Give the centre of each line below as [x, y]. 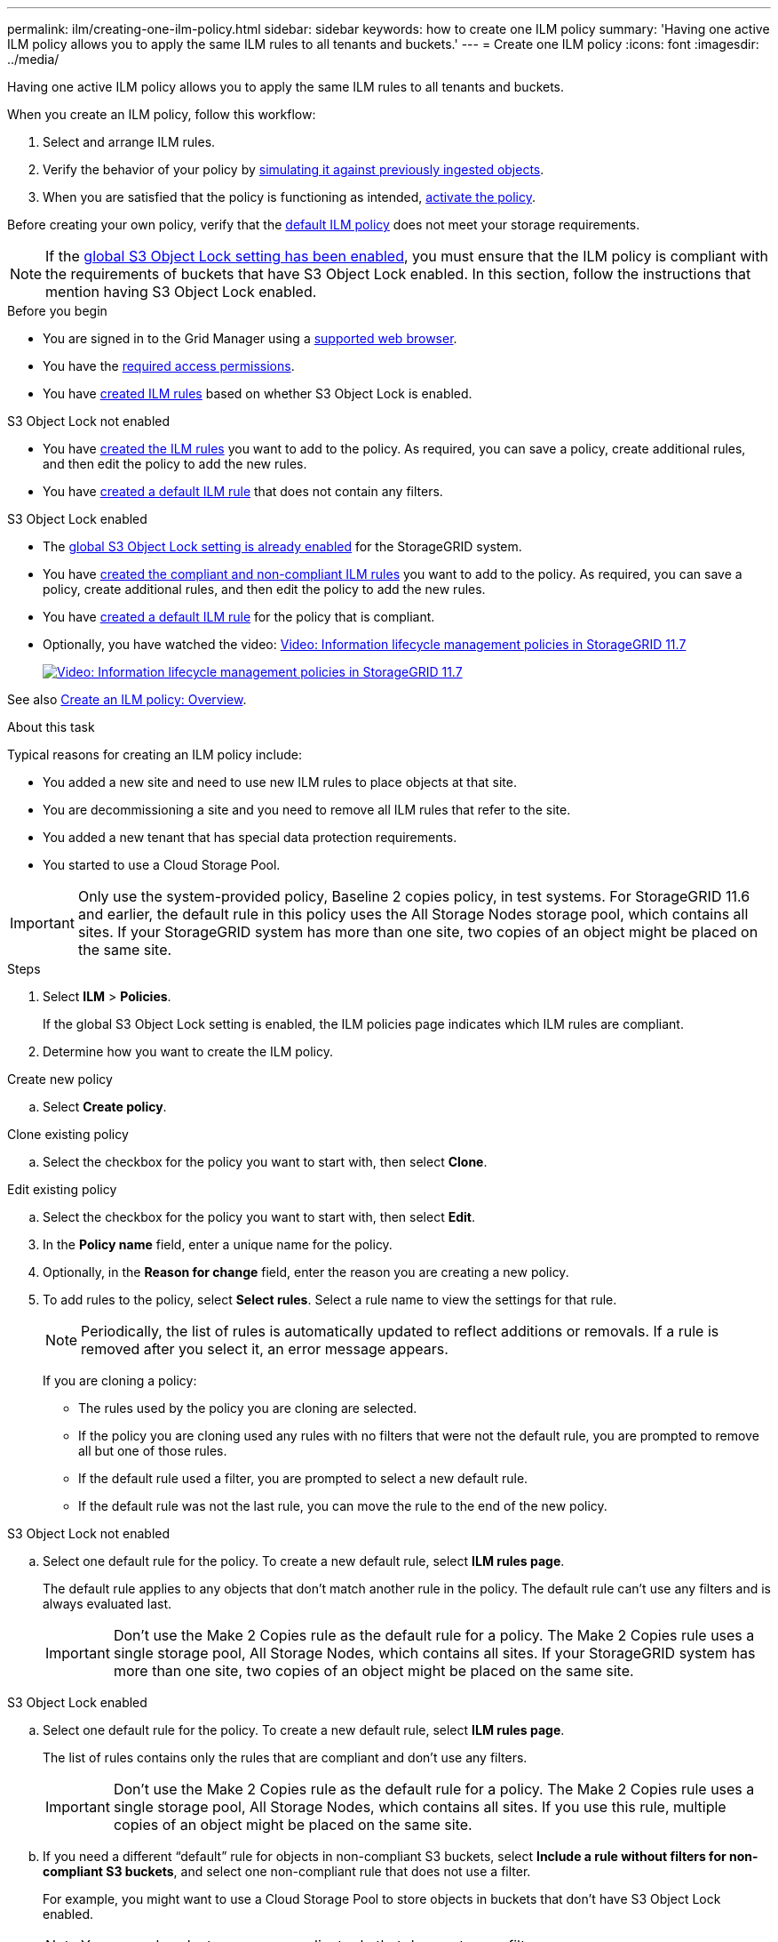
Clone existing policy [68, 1134]
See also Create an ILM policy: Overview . [127, 699]
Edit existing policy [62, 1189]
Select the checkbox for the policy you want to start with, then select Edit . [259, 1217]
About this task [51, 727]
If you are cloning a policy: [120, 1380]
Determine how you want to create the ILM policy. [188, 1051]
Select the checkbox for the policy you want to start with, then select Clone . [265, 1162]
